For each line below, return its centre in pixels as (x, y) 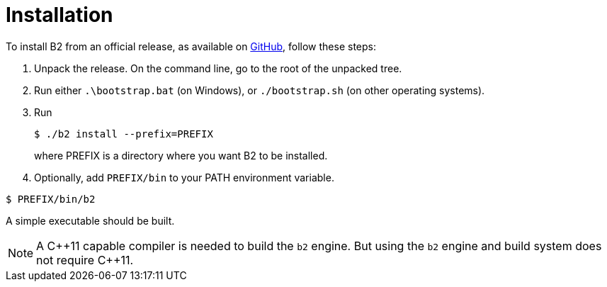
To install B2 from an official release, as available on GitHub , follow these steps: (191, 46)
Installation (59, 15)
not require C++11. (85, 260)
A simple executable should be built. (90, 220)
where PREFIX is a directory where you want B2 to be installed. (181, 155)
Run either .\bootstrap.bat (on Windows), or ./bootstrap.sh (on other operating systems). (260, 90)
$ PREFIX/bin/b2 (51, 199)
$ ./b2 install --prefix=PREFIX (124, 134)
